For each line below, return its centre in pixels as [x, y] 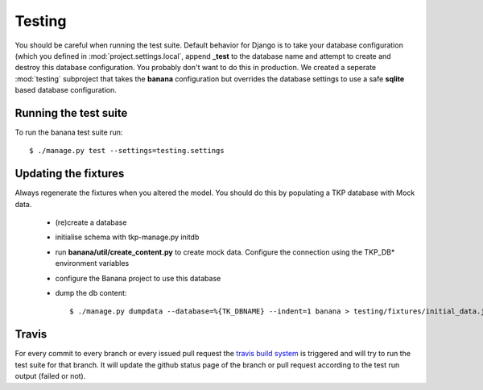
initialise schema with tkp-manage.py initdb [127, 237]
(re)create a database [91, 222]
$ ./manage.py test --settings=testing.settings [127, 151]
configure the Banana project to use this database [138, 278]
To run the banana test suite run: [69, 132]
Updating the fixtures [70, 174]
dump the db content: [91, 293]
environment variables [92, 263]
